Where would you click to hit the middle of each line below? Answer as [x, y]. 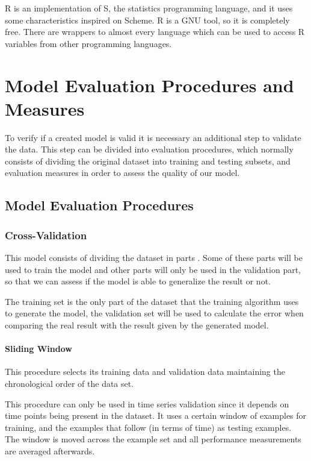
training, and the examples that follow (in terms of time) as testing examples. [148, 427]
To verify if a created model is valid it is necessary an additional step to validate [153, 137]
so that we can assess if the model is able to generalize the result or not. [138, 281]
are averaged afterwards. [50, 450]
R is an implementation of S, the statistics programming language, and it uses [149, 8]
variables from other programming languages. [88, 43]
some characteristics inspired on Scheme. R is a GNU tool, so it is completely [147, 20]
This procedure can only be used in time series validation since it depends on [147, 403]
